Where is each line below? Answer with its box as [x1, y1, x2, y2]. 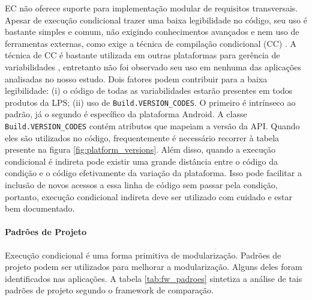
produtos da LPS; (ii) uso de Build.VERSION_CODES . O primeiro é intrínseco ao [5, 96, 296, 108]
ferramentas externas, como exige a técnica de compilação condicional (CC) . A [5, 37, 296, 49]
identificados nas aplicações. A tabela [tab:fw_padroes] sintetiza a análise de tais [5, 272, 302, 284]
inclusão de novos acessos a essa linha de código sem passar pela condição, [5, 179, 278, 191]
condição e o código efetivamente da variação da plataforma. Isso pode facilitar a [5, 167, 302, 179]
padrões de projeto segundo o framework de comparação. [5, 284, 214, 296]
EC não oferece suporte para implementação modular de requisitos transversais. [5, 2, 298, 14]
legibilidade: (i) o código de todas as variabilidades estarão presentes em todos [5, 84, 293, 97]
